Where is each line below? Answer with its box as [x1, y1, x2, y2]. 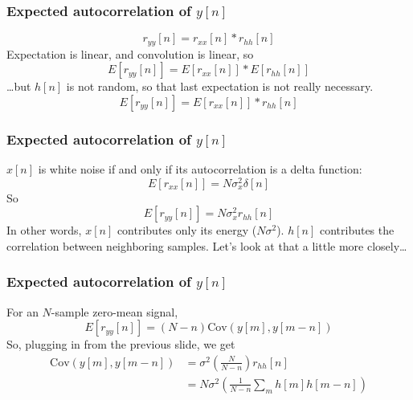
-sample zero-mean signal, [51, 303, 178, 320]
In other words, [6, 222, 82, 239]
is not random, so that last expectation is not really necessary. [66, 78, 374, 95]
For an [6, 303, 39, 320]
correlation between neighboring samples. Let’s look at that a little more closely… [6, 237, 407, 254]
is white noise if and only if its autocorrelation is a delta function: [38, 161, 362, 178]
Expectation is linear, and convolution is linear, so [6, 45, 254, 62]
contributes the [319, 222, 395, 239]
